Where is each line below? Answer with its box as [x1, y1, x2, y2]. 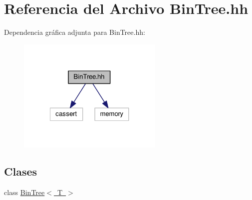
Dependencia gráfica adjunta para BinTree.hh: [4, 27, 145, 37]
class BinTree [4, 187, 45, 198]
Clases [4, 164, 37, 179]
